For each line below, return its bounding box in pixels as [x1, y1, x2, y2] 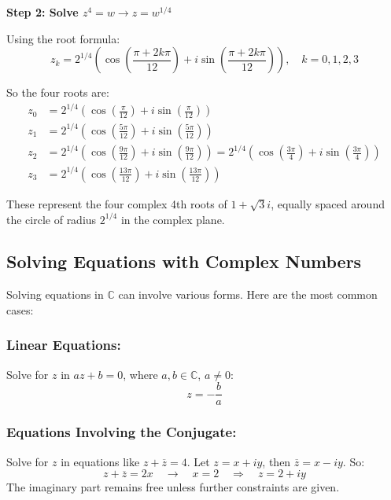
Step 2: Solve [6, 4, 79, 20]
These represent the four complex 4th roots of [6, 195, 227, 211]
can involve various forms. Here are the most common [118, 286, 378, 303]
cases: [6, 301, 34, 318]
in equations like [61, 453, 140, 469]
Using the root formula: [6, 30, 120, 46]
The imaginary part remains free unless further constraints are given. [6, 479, 340, 495]
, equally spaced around [271, 195, 385, 211]
